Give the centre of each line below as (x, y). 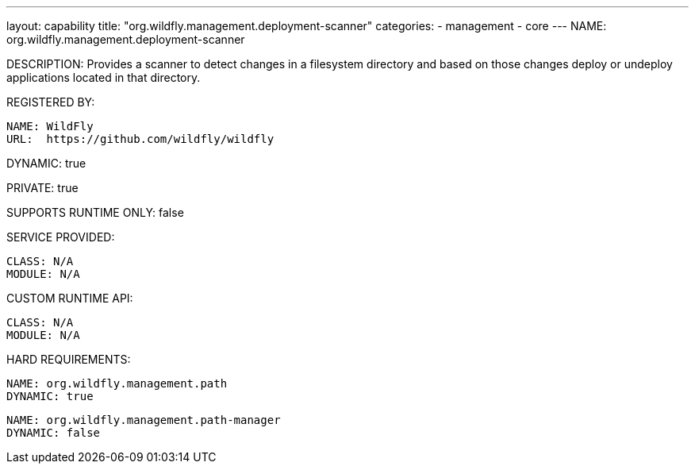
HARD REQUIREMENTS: (69, 359)
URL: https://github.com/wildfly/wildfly (140, 139)
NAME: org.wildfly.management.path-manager (144, 420)
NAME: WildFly (50, 126)
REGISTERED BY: (51, 102)
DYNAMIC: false (54, 433)
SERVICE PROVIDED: (61, 237)
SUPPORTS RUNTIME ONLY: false (95, 212)
